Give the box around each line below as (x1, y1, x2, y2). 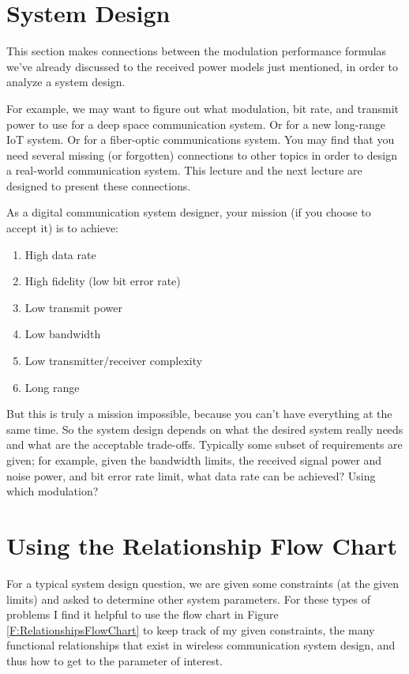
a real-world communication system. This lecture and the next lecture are (6, 162, 362, 179)
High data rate (24, 246, 96, 262)
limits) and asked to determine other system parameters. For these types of (6, 590, 370, 607)
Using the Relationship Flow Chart (6, 529, 398, 561)
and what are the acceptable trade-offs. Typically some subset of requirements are (6, 436, 403, 453)
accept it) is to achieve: (6, 220, 118, 236)
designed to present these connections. (6, 177, 191, 194)
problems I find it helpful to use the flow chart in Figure (6, 606, 279, 623)
